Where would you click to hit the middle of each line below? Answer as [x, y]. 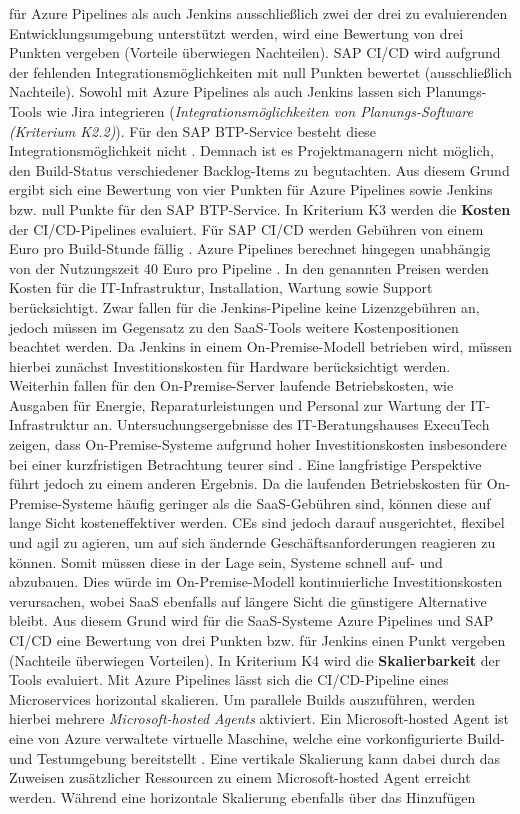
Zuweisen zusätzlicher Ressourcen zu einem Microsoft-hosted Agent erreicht [240, 777]
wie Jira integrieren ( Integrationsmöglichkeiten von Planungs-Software [259, 110]
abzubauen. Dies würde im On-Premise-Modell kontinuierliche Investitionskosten [256, 581]
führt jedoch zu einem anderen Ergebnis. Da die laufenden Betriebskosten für [246, 483]
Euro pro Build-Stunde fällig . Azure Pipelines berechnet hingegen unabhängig [250, 248]
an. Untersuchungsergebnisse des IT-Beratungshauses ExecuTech [291, 424]
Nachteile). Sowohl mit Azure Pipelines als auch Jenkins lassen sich [215, 91]
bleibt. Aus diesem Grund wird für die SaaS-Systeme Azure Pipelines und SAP [251, 620]
